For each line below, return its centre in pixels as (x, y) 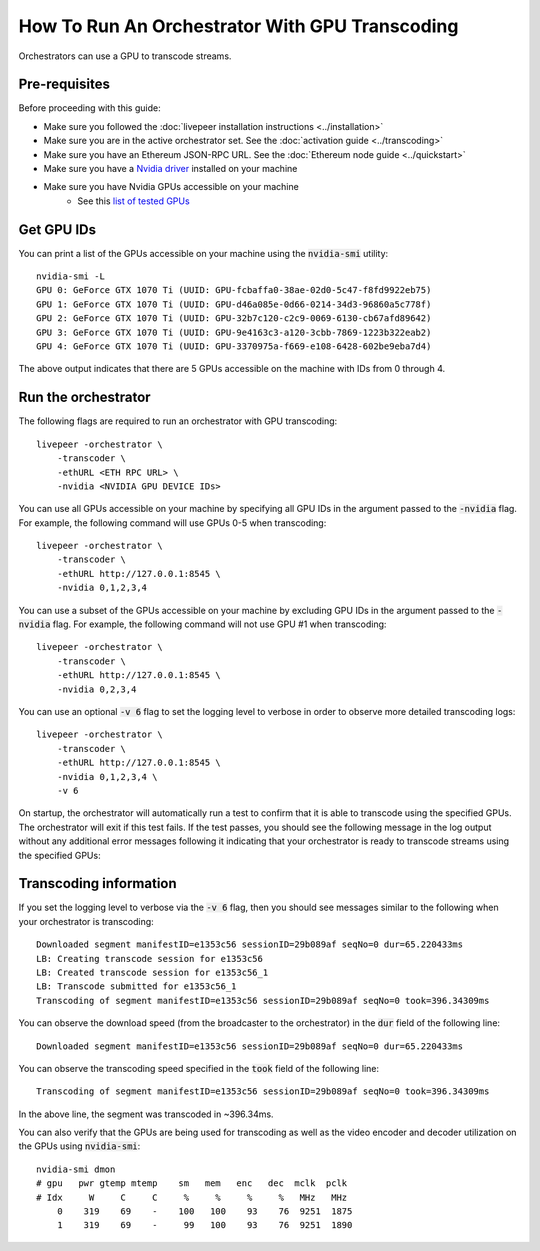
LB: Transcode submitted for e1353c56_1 (136, 986)
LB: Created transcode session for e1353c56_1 (152, 972)
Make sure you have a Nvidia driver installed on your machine (170, 169)
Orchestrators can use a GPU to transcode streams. (125, 56)
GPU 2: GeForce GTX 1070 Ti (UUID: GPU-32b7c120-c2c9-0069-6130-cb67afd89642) (234, 318)
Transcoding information (97, 883)
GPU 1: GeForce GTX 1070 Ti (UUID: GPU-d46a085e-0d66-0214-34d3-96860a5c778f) (234, 304)
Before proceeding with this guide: (89, 108)
